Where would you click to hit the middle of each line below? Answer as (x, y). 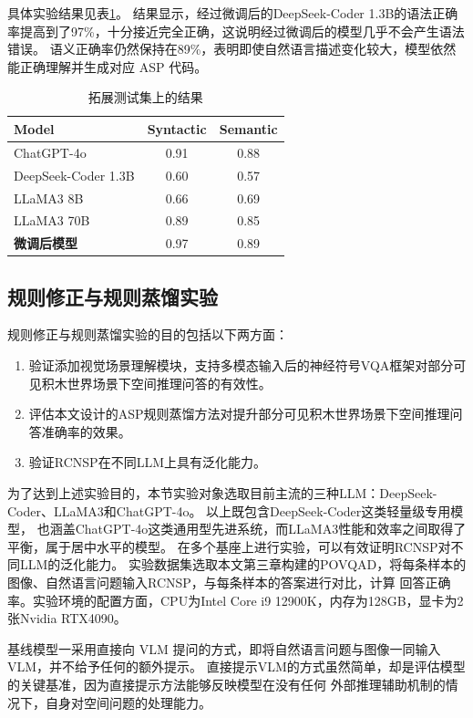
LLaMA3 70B (52, 220)
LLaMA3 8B (49, 198)
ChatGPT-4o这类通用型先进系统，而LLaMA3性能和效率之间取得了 (271, 529)
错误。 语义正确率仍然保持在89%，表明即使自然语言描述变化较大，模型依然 (232, 49)
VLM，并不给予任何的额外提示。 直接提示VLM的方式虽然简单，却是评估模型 (236, 666)
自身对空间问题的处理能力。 (128, 702)
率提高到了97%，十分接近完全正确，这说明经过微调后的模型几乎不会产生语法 (236, 31)
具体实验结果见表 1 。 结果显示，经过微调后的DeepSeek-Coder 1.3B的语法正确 (233, 13)
